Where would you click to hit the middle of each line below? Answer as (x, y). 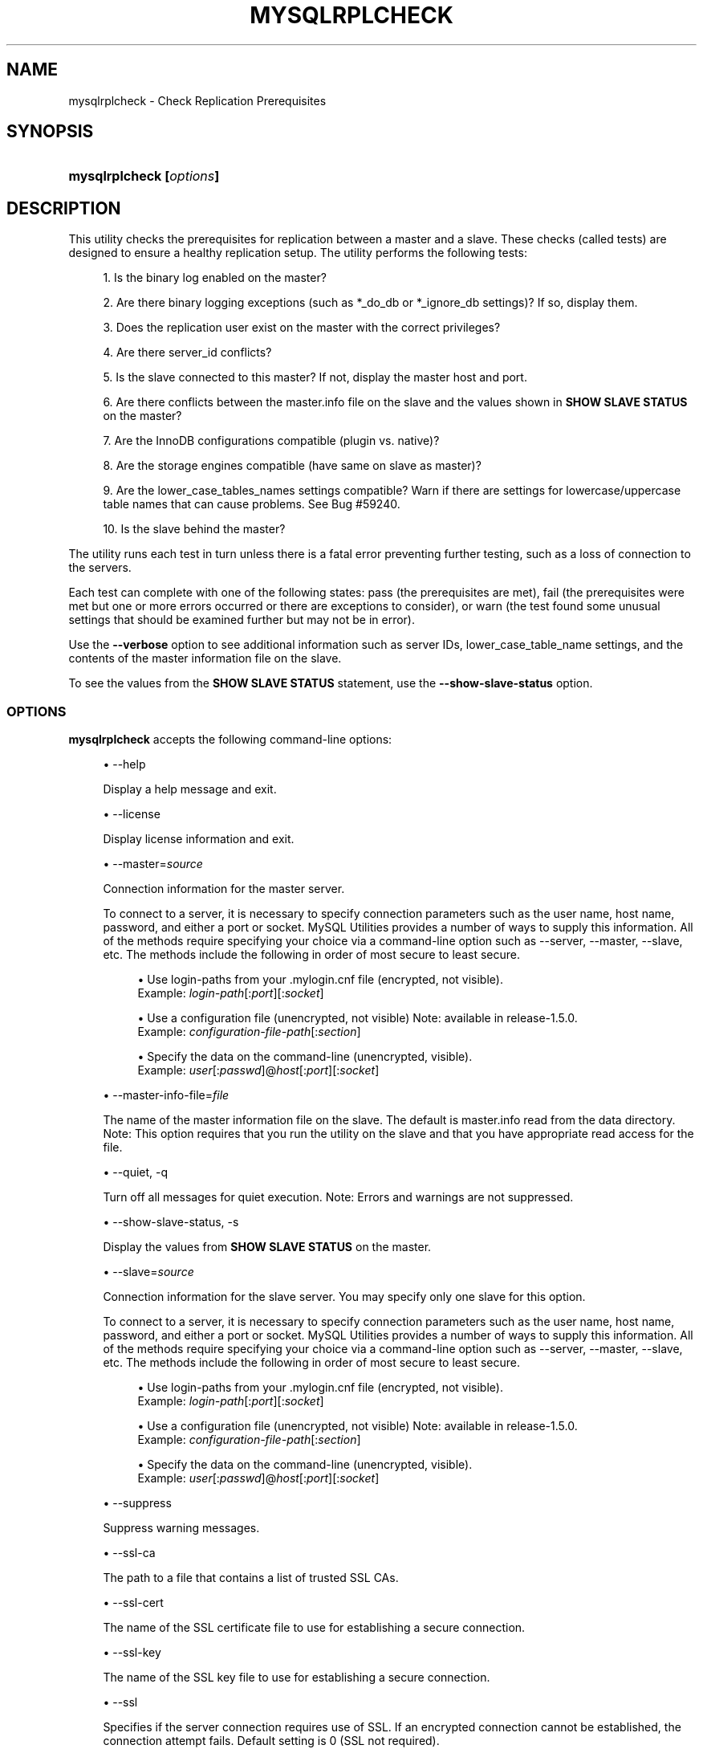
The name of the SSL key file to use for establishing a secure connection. (297, 1678)
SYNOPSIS (50, 132)
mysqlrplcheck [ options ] (144, 176)
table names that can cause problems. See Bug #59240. (252, 504)
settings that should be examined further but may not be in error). (242, 620)
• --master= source (153, 864)
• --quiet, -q (136, 1172)
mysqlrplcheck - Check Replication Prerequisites (197, 100)
